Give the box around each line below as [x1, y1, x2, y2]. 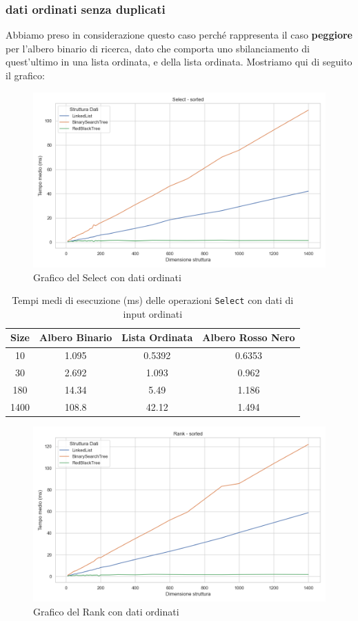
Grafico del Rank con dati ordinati [33, 604, 179, 618]
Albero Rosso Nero [202, 330, 295, 345]
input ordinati [123, 306, 183, 320]
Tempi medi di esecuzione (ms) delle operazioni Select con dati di [12, 293, 294, 307]
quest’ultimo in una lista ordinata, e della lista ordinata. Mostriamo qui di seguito [6, 54, 352, 69]
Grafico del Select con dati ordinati [33, 269, 181, 284]
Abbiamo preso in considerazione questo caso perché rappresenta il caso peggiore [6, 28, 352, 42]
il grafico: [6, 68, 45, 82]
